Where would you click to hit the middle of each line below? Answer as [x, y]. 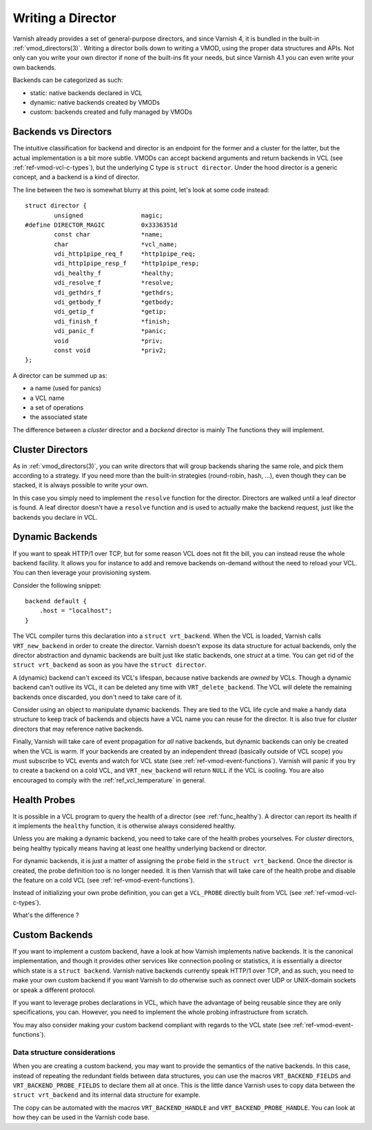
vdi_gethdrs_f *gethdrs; [114, 292]
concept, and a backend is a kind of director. [76, 177]
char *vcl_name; [116, 244]
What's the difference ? [46, 915]
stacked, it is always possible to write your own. [81, 485]
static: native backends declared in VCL [86, 92]
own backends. [34, 67]
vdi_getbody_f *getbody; [114, 302]
